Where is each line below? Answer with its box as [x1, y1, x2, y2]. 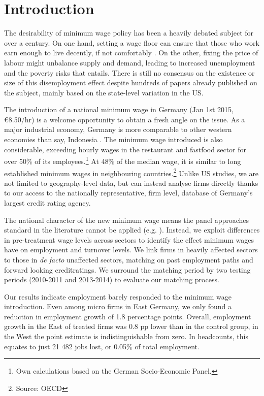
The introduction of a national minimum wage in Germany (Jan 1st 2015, [4, 104, 234, 115]
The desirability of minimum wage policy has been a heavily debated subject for [4, 27, 254, 38]
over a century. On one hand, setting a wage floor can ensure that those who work [4, 37, 259, 48]
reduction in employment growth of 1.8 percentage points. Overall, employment [4, 311, 251, 321]
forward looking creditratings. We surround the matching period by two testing [4, 264, 251, 275]
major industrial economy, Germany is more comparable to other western [4, 124, 232, 135]
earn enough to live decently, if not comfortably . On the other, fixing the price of [4, 47, 258, 58]
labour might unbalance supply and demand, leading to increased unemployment [4, 57, 255, 68]
